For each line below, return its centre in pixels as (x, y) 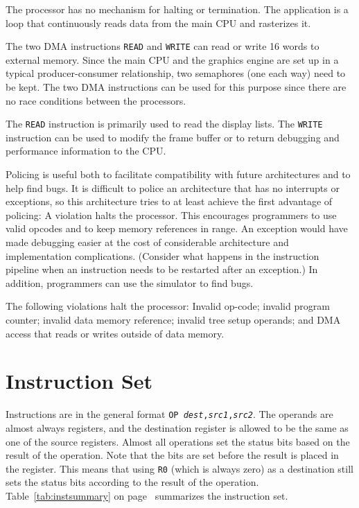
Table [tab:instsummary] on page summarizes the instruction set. (147, 496)
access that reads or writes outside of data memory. (115, 333)
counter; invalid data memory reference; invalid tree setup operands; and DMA (173, 319)
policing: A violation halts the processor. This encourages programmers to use (171, 214)
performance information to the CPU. (86, 151)
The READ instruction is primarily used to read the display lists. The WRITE (164, 124)
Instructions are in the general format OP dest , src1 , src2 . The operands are (169, 414)
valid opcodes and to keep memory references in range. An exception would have (177, 228)
